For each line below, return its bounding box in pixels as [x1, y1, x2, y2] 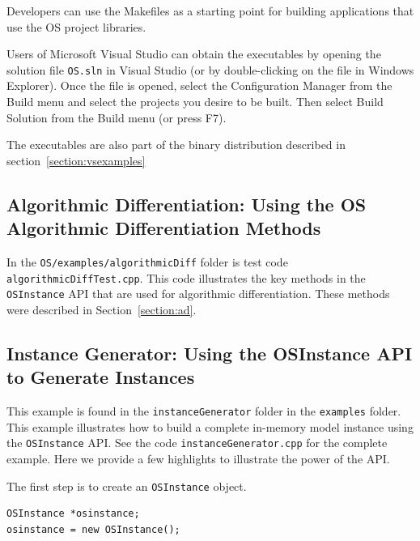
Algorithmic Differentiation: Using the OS [6, 191, 367, 216]
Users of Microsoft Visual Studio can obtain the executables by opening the [6, 45, 381, 62]
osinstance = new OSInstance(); [6, 523, 180, 535]
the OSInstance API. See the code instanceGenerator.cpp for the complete [6, 434, 388, 451]
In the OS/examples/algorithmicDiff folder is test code [6, 253, 288, 270]
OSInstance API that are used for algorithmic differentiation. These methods [6, 285, 390, 302]
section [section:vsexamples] [6, 151, 146, 168]
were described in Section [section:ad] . [6, 300, 197, 317]
